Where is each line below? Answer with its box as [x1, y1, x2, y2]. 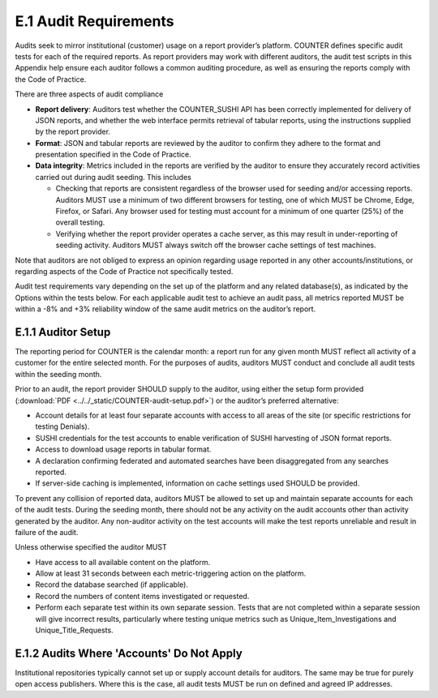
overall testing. [55, 217, 105, 227]
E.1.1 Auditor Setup [15, 325, 111, 339]
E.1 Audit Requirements [15, 12, 174, 30]
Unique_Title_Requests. [35, 625, 114, 636]
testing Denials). [35, 422, 90, 431]
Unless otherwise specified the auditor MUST [15, 542, 167, 552]
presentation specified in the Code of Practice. [35, 150, 192, 160]
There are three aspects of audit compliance [15, 89, 164, 99]
